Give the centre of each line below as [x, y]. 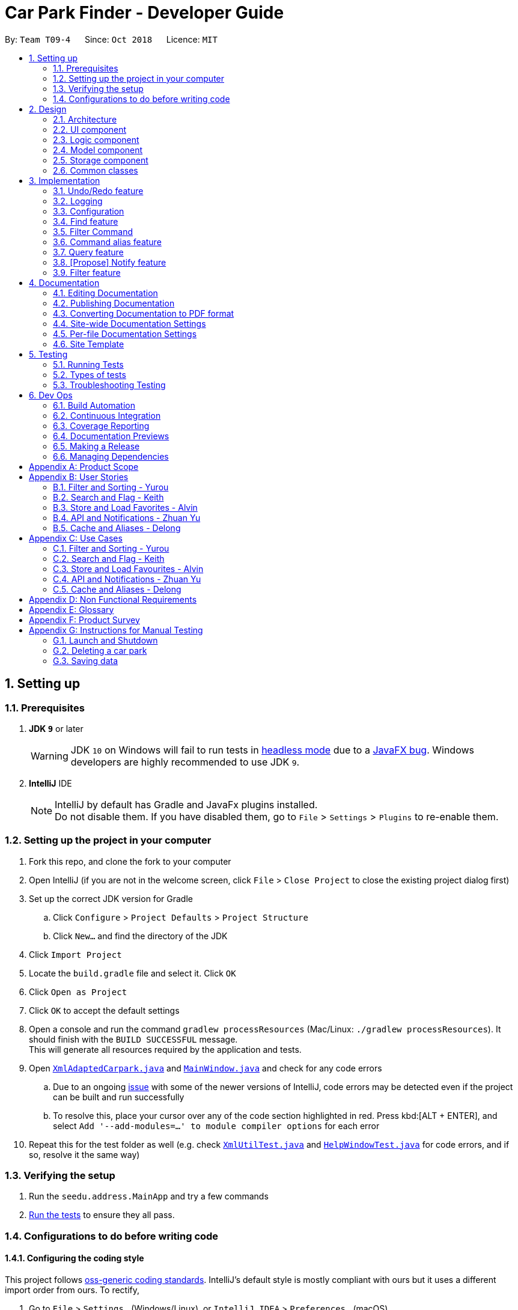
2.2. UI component [90, 129]
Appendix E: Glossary [72, 609]
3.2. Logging [78, 201]
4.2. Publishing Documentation [114, 303]
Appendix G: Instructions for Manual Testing [116, 630]
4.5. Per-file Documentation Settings [125, 334]
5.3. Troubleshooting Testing [109, 385]
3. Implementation [65, 180]
